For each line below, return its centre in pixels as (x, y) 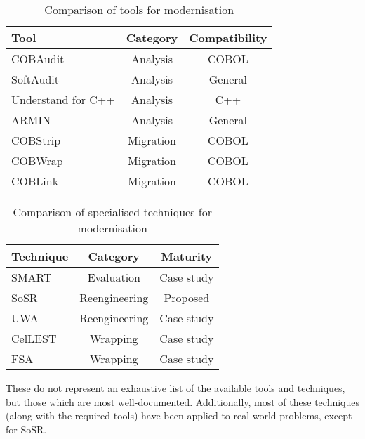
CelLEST (34, 338)
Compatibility (228, 38)
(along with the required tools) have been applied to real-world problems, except (179, 415)
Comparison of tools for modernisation (139, 9)
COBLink (35, 181)
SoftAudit (35, 79)
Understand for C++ (63, 99)
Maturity (187, 256)
